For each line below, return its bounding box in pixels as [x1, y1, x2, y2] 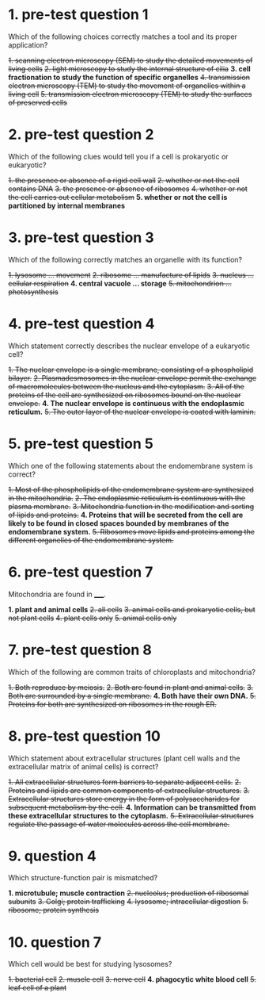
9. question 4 [8, 847, 97, 865]
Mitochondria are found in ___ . [8, 589, 107, 599]
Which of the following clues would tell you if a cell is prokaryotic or [8, 151, 229, 161]
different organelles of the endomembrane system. [8, 535, 174, 545]
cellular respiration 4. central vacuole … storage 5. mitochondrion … [8, 278, 232, 288]
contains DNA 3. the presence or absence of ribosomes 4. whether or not [8, 184, 248, 193]
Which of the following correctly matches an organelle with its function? [8, 255, 243, 264]
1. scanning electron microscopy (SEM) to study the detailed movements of [8, 56, 253, 65]
